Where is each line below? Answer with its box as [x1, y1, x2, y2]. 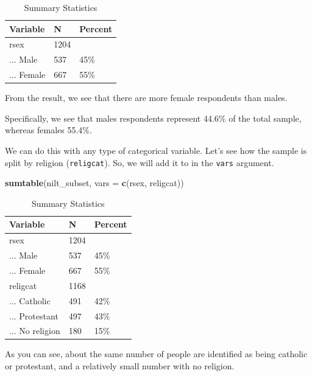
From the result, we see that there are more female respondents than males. [5, 91, 288, 104]
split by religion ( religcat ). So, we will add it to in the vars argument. [5, 156, 274, 169]
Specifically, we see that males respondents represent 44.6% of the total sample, [5, 111, 302, 124]
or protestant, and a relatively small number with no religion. [5, 360, 235, 372]
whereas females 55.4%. [5, 124, 92, 136]
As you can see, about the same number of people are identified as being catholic [5, 347, 308, 360]
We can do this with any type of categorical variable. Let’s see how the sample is [5, 144, 307, 156]
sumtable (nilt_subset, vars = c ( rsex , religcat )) [5, 176, 184, 189]
